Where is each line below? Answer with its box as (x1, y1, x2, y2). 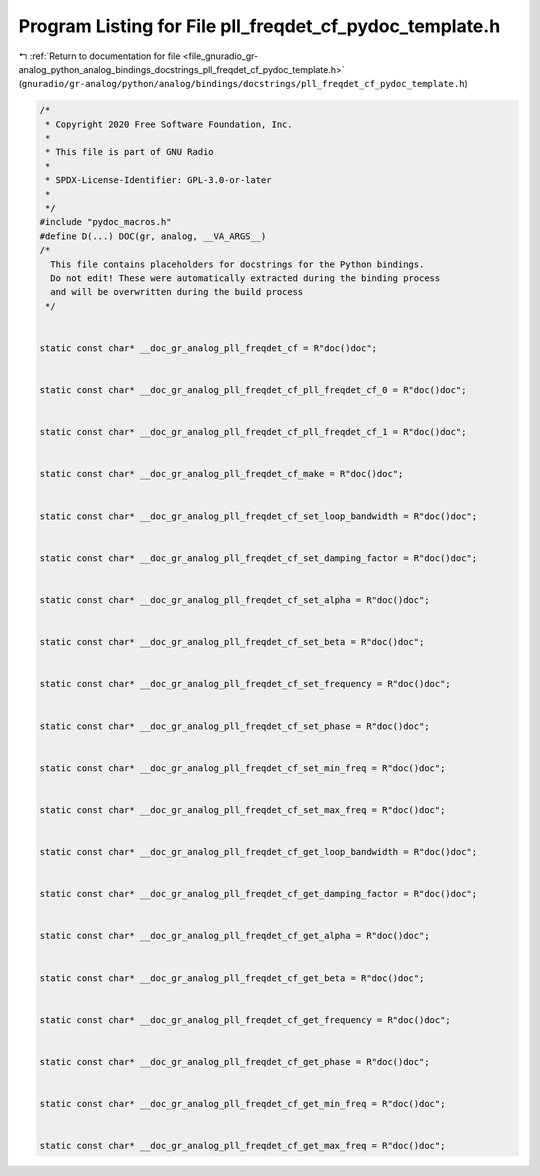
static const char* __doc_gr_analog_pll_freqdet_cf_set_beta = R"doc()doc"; (39, 636, 425, 648)
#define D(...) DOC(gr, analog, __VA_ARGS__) (39, 230, 267, 242)
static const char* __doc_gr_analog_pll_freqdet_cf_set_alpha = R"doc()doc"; (39, 594, 430, 605)
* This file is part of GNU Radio (45, 146, 214, 158)
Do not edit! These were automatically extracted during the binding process (50, 273, 441, 284)
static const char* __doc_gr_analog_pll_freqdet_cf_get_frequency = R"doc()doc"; (39, 1014, 452, 1025)
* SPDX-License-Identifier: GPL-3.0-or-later (45, 175, 272, 186)
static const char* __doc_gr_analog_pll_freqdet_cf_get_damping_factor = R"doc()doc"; (39, 888, 478, 900)
